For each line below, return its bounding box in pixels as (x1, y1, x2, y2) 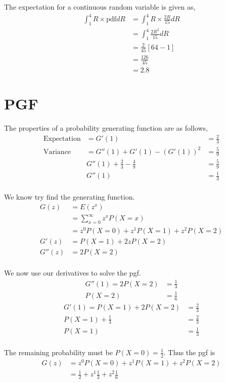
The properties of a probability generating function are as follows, (4, 123, 208, 133)
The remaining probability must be (4, 347, 113, 357)
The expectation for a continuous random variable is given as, (4, 2, 196, 12)
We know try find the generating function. (4, 191, 135, 202)
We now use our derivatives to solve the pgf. (4, 267, 141, 278)
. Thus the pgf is (163, 347, 215, 357)
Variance (43, 148, 71, 156)
